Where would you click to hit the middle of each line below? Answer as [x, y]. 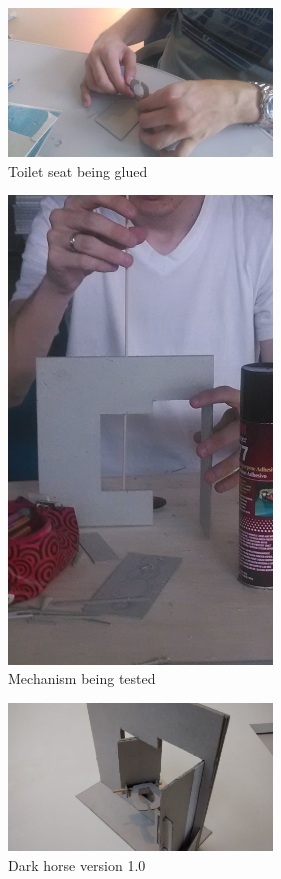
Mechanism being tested [82, 678]
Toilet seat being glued [78, 170]
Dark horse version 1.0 [77, 864]
